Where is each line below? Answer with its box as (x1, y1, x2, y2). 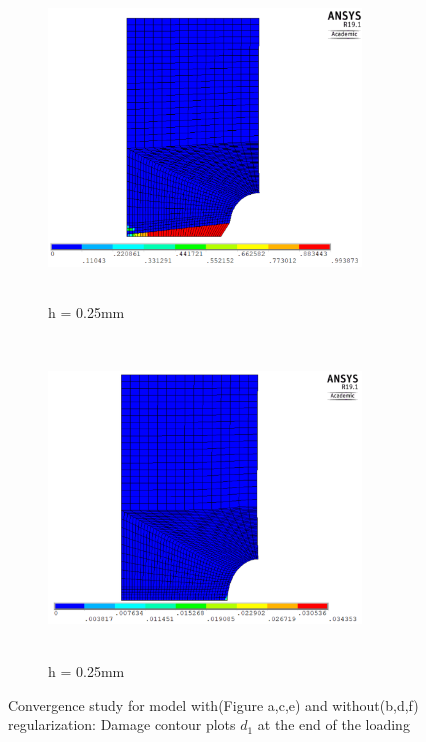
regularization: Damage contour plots (8, 714, 236, 735)
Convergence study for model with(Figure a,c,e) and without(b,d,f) (8, 694, 419, 715)
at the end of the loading (257, 714, 410, 735)
